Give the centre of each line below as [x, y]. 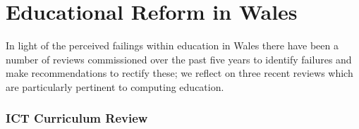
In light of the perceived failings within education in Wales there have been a [172, 45]
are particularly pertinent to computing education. [115, 86]
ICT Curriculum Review [77, 118]
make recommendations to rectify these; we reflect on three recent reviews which [179, 73]
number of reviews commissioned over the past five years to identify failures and [179, 59]
